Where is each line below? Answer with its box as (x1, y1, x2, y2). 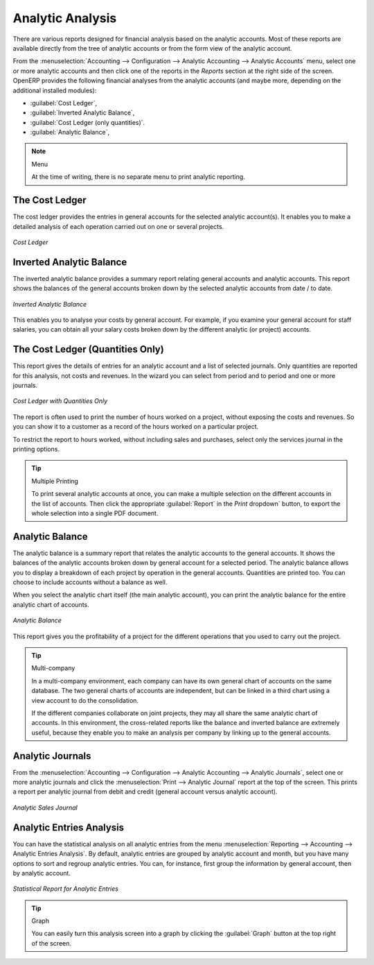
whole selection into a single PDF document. (31, 509, 159, 517)
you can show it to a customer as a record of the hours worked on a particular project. (12, 422, 259, 431)
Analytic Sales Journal (12, 803, 78, 812)
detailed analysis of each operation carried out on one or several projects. (12, 222, 224, 230)
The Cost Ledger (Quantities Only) (12, 343, 164, 355)
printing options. (12, 445, 60, 454)
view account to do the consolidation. (31, 696, 139, 704)
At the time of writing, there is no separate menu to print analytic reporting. (31, 173, 245, 181)
